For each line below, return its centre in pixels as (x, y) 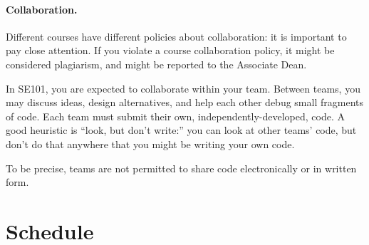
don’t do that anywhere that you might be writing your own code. (150, 144)
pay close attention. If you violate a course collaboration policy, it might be (170, 50)
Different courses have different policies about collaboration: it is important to (176, 36)
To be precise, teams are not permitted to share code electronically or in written (181, 168)
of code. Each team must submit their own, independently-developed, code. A (175, 116)
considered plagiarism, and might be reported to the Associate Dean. (156, 64)
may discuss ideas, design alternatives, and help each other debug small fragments (184, 102)
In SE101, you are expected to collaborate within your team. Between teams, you (183, 88)
